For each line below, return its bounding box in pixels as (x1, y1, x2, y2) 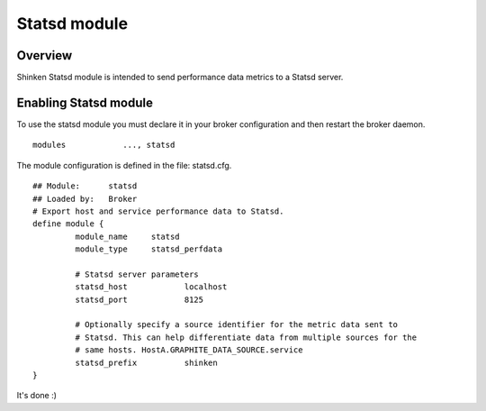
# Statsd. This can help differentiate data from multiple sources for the (75, 332, 418, 342)
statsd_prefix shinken (75, 357, 218, 368)
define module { (32, 219, 104, 229)
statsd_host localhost (75, 282, 228, 292)
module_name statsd (75, 231, 180, 242)
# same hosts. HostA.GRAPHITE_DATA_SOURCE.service (75, 345, 303, 355)
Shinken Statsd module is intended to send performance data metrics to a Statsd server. (16, 72, 344, 83)
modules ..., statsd (32, 140, 175, 151)
